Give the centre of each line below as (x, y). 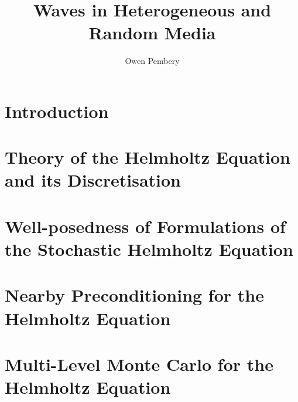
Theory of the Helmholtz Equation (148, 157)
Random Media (152, 33)
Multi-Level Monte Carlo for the (139, 364)
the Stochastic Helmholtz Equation (149, 249)
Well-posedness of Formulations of (145, 226)
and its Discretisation (93, 180)
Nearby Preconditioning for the (134, 295)
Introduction (57, 111)
